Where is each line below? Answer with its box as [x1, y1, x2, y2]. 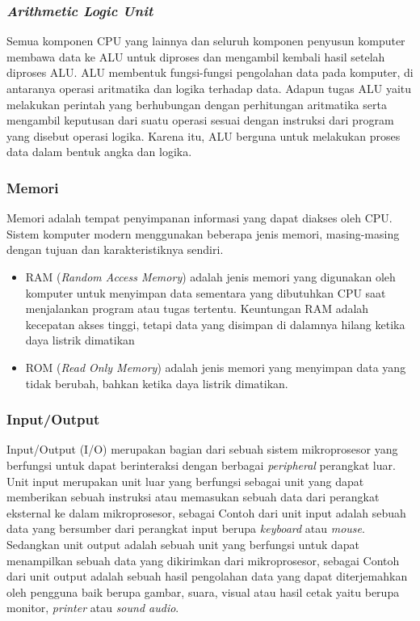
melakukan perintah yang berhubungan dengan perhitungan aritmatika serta [6, 95, 387, 112]
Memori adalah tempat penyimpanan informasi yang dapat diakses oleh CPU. [6, 209, 393, 226]
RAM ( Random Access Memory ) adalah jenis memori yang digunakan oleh [25, 268, 396, 285]
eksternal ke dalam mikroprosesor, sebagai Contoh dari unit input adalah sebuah [6, 504, 406, 521]
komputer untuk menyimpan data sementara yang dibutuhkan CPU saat [25, 284, 386, 301]
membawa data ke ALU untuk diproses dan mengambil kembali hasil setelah [6, 48, 385, 65]
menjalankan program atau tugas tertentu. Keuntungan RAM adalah [25, 300, 369, 317]
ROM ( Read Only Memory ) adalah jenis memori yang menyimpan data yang [25, 358, 406, 375]
